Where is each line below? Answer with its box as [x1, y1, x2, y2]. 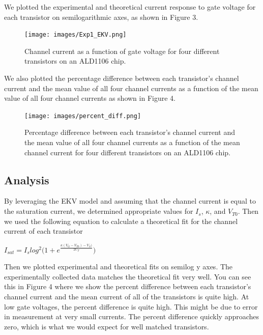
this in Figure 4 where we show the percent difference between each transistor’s [4, 281, 251, 292]
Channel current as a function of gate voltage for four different [24, 45, 220, 56]
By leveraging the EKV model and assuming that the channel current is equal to [4, 196, 256, 206]
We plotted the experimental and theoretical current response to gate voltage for [4, 2, 256, 12]
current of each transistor [4, 226, 83, 236]
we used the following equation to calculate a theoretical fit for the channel [4, 215, 238, 226]
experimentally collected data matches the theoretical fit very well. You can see [4, 271, 251, 282]
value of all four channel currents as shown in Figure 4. [4, 93, 176, 103]
